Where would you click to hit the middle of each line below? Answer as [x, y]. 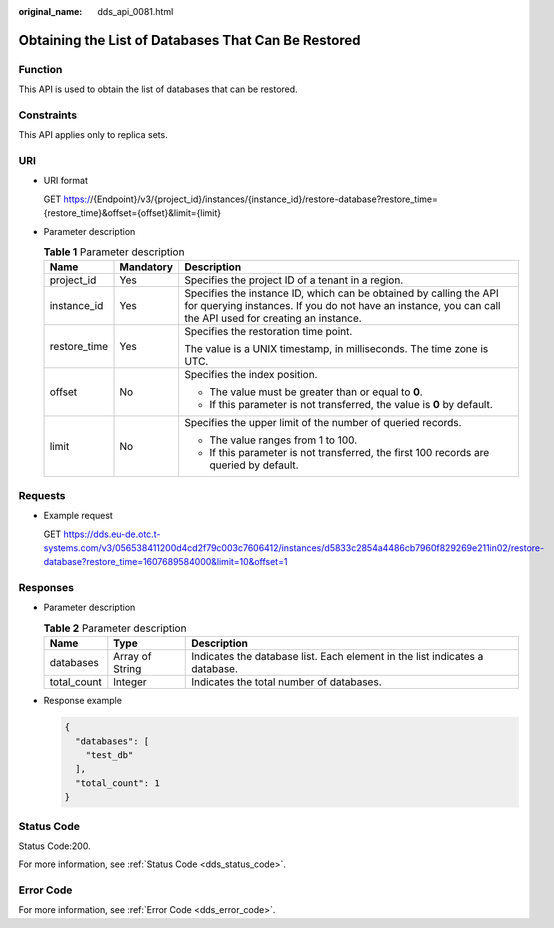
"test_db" [109, 754]
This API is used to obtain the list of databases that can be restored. [158, 89]
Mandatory [146, 267]
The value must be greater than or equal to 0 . [316, 392]
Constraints [48, 115]
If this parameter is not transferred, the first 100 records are [349, 453]
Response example [82, 701]
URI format [66, 181]
